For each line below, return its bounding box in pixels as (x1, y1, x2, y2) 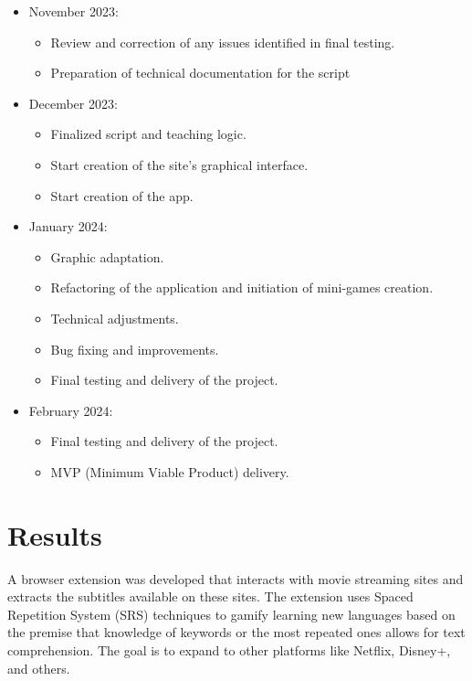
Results (7, 516, 102, 553)
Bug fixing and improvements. (50, 339, 219, 358)
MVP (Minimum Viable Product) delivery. (50, 462, 289, 481)
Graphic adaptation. (50, 247, 164, 266)
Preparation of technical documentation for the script (50, 63, 351, 82)
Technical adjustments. (50, 308, 179, 327)
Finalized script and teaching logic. (50, 124, 246, 144)
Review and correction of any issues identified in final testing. (50, 32, 395, 51)
